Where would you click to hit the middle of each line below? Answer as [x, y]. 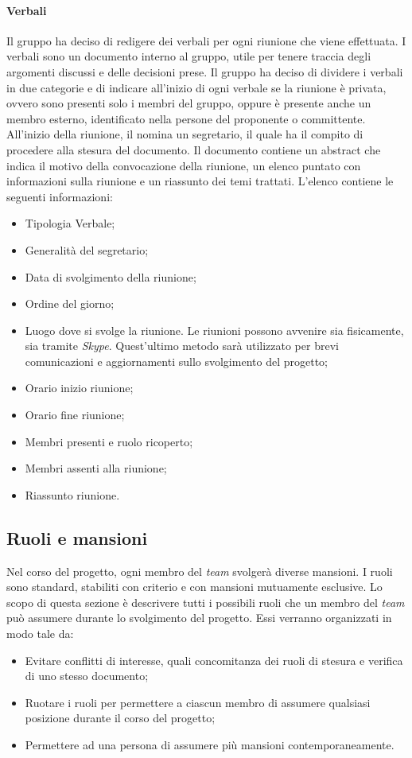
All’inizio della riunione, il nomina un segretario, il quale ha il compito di [185, 134]
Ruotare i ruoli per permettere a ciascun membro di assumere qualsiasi [198, 702]
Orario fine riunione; [75, 415]
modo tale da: [40, 634]
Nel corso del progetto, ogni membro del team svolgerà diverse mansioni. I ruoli [200, 571]
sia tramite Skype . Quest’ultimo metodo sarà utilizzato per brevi [182, 346]
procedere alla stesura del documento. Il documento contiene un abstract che [194, 149]
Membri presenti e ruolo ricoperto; [109, 441]
